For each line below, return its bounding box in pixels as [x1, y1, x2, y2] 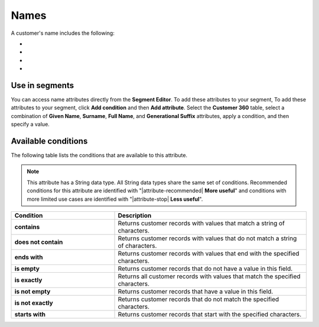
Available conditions [11, 136, 88, 146]
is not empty [14, 287, 51, 296]
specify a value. [11, 121, 50, 128]
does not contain [14, 238, 63, 246]
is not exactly [14, 299, 53, 307]
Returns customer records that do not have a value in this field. [118, 264, 293, 273]
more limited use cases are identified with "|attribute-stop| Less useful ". [27, 195, 203, 202]
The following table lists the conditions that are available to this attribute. [11, 152, 188, 159]
